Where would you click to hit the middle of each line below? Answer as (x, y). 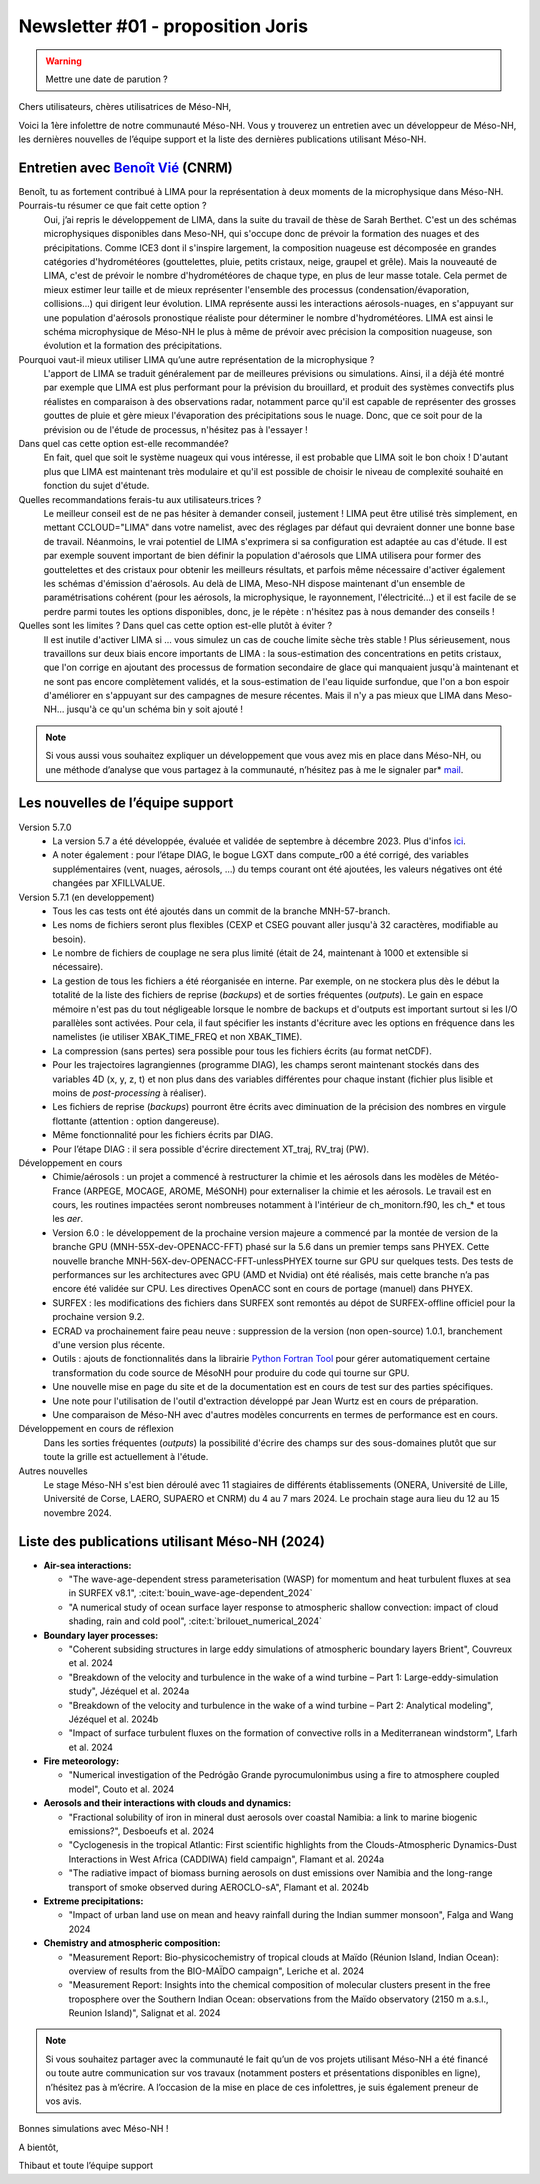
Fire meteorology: (81, 1761)
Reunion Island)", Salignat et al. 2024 (144, 2013)
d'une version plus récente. (108, 1344)
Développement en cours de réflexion (96, 1429)
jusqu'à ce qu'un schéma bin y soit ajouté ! (155, 709)
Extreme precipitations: (93, 1901)
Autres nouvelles (53, 1471)
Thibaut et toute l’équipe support (86, 2166)
